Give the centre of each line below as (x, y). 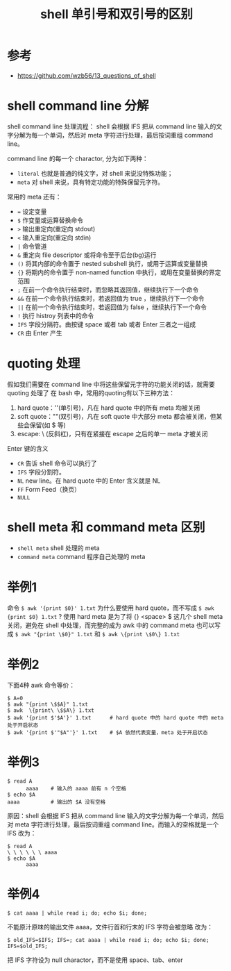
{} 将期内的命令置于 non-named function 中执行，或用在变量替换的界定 (119, 272)
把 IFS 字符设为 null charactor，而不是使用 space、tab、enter (95, 960)
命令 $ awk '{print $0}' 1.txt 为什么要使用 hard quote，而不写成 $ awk (111, 608)
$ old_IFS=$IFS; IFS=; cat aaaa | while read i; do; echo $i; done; (108, 940)
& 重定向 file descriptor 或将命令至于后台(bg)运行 (87, 255)
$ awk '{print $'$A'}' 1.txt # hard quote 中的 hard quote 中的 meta (115, 717)
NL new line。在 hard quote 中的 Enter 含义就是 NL (89, 481)
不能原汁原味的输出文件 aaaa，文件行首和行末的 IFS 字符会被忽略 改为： (110, 927)
